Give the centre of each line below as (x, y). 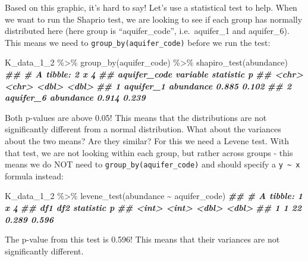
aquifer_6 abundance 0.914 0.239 (75, 97)
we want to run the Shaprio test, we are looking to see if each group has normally (154, 19)
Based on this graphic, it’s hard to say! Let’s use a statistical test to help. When (151, 7)
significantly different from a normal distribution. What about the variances (143, 129)
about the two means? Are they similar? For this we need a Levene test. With (147, 141)
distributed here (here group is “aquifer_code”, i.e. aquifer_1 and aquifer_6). (147, 31)
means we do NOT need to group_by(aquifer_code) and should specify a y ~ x (153, 164)
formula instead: (34, 175)
